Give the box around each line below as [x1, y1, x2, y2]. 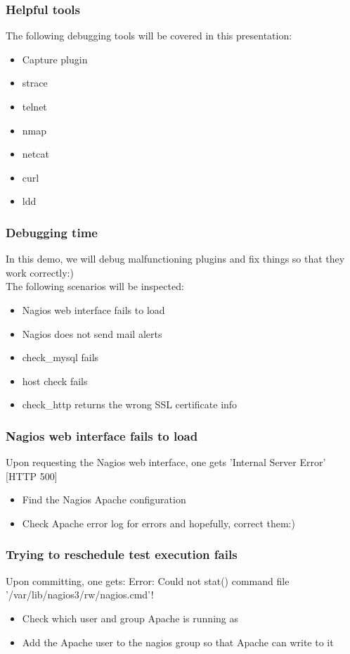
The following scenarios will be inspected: [6, 279, 184, 294]
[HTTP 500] [6, 468, 58, 483]
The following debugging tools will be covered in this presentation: [6, 28, 292, 43]
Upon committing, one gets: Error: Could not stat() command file [6, 573, 290, 588]
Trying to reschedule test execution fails [6, 546, 238, 563]
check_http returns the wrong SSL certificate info [22, 397, 238, 412]
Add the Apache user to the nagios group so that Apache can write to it [22, 634, 334, 649]
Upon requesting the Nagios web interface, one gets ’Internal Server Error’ [6, 455, 326, 470]
